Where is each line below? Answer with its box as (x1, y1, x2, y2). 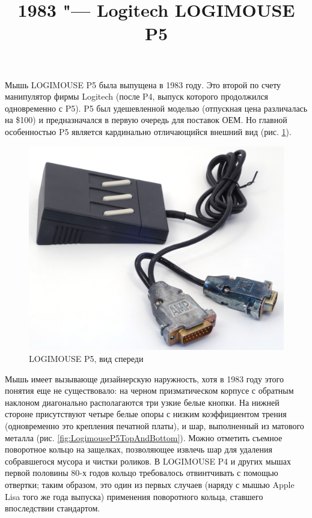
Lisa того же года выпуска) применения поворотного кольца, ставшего (5, 490, 263, 502)
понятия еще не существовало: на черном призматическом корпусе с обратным (5, 384, 294, 397)
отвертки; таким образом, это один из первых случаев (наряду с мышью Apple (5, 478, 295, 490)
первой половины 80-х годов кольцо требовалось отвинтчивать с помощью (5, 466, 278, 479)
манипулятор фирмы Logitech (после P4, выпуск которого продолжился (5, 90, 269, 103)
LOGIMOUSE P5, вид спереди (29, 352, 144, 365)
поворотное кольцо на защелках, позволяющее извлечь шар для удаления (5, 443, 272, 456)
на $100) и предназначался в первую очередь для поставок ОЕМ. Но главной (5, 113, 287, 126)
